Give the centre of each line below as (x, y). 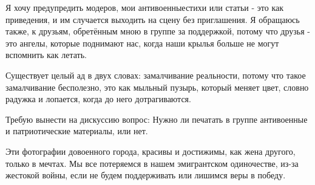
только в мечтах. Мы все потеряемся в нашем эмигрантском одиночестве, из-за (152, 163)
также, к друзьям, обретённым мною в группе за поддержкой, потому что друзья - (158, 31)
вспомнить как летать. (46, 55)
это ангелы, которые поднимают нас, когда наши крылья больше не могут (142, 43)
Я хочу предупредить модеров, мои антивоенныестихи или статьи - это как (145, 7)
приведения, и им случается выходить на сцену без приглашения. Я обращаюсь (153, 19)
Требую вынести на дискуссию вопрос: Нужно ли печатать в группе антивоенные (157, 119)
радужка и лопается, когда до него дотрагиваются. (98, 99)
